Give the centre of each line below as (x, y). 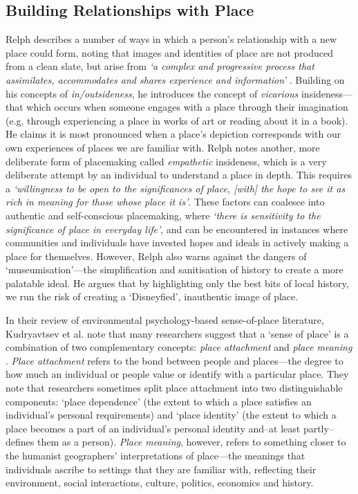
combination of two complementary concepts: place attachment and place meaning (179, 347)
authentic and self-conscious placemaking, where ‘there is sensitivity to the (163, 215)
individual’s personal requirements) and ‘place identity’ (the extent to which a (171, 415)
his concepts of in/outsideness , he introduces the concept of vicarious (152, 93)
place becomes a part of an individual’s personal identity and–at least (153, 428)
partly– (318, 428)
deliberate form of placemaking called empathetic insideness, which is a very (166, 161)
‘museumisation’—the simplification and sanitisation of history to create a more (175, 269)
